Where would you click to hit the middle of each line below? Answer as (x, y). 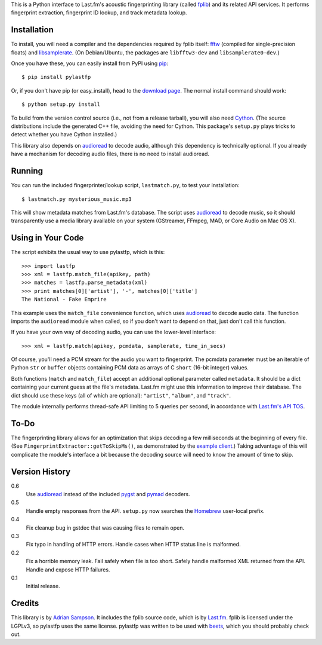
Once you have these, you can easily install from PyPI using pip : (90, 63)
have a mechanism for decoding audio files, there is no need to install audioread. (110, 154)
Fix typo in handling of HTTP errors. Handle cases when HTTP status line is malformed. (133, 545)
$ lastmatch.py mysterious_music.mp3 (77, 199)
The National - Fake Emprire (64, 299)
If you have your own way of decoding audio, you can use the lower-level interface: (114, 332)
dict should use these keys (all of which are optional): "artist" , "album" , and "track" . (121, 395)
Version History (41, 471)
